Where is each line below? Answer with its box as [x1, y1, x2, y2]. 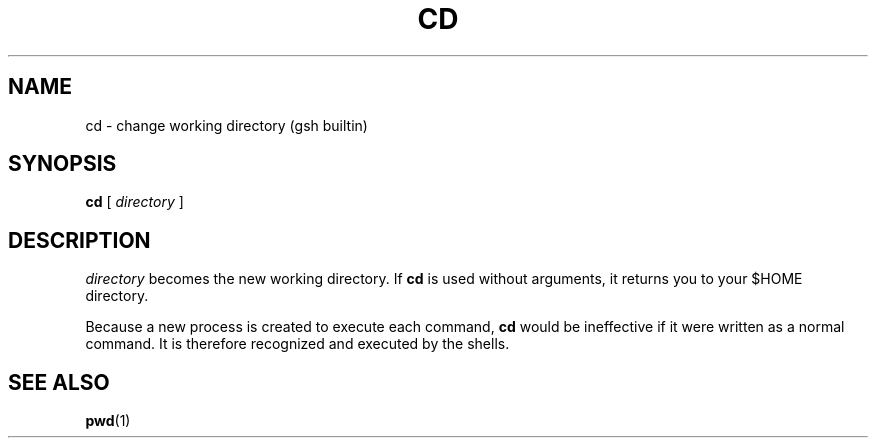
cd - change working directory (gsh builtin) [85, 116, 368, 134]
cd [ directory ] [85, 193, 184, 211]
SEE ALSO [8, 369, 110, 395]
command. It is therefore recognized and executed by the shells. [85, 335, 510, 353]
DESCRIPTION [8, 227, 151, 253]
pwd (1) [85, 412, 131, 430]
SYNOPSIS [8, 151, 117, 177]
